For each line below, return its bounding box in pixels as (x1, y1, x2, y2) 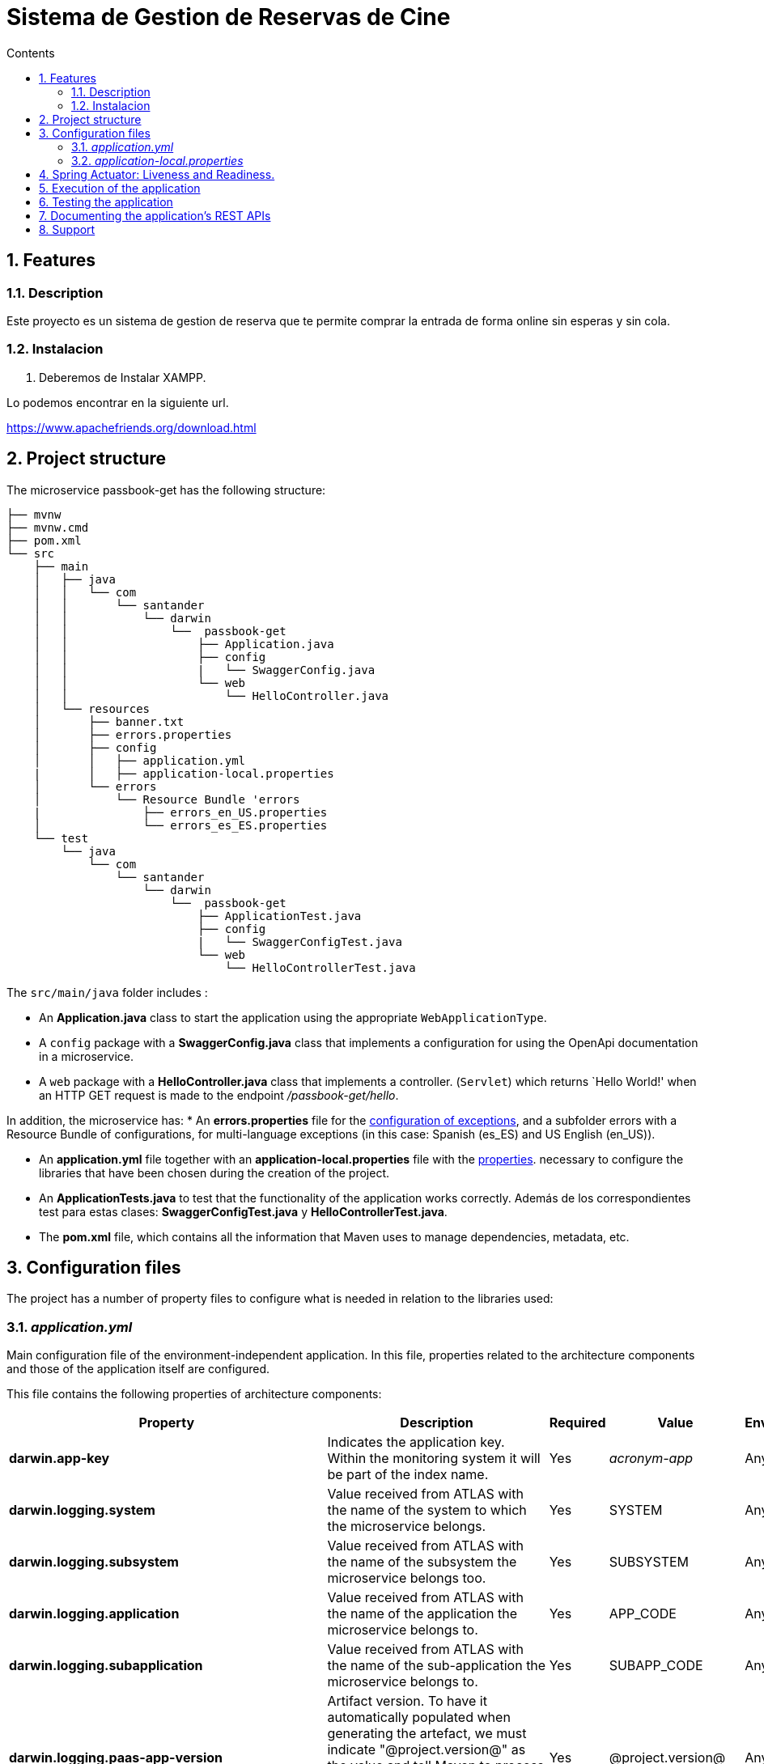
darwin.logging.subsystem (9, 1554, 179, 1571)
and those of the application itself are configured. (6, 1362, 270, 1376)
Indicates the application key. (327, 1434, 505, 1451)
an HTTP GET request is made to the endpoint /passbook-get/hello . (39, 1088, 399, 1102)
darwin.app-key (9, 1450, 110, 1467)
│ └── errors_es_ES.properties (33, 818, 328, 832)
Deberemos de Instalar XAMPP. (39, 370, 206, 384)
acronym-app (609, 1450, 694, 1467)
